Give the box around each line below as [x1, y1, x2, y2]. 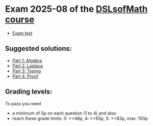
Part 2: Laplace [12, 63, 43, 68]
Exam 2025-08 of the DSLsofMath [5, 3, 148, 15]
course [5, 14, 34, 25]
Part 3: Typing [12, 68, 41, 74]
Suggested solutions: [5, 44, 72, 53]
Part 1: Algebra [12, 58, 42, 63]
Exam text [12, 30, 33, 36]
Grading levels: [5, 88, 52, 96]
